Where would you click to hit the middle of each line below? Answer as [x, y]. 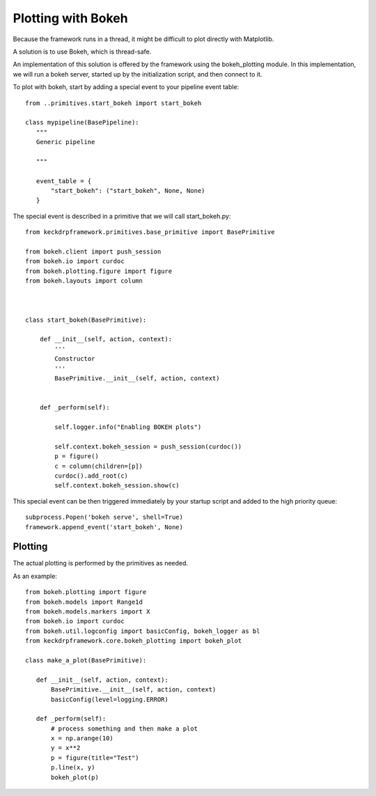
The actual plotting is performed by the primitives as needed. [100, 563]
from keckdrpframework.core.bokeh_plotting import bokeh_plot [134, 641]
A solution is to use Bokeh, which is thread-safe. [82, 52]
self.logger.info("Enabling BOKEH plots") [128, 427]
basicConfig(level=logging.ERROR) [110, 699]
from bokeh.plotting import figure [86, 592]
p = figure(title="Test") [95, 758]
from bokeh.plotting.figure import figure [99, 271]
